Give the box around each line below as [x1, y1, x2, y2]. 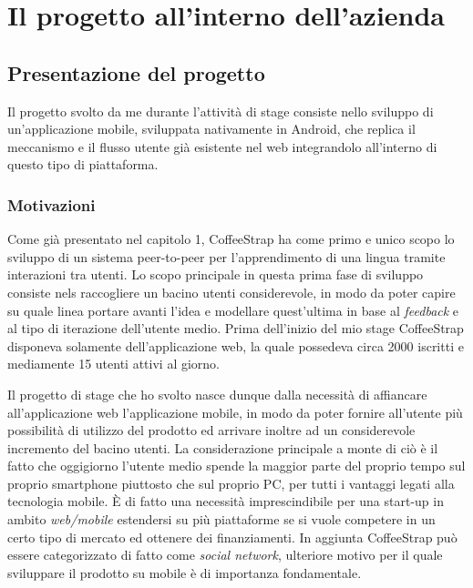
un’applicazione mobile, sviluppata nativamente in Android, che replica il [7, 119, 416, 138]
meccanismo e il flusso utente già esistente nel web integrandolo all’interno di [7, 137, 437, 156]
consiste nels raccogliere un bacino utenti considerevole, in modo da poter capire [7, 282, 456, 301]
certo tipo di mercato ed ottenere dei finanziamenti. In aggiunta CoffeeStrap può [7, 527, 458, 546]
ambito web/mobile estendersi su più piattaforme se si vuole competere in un [7, 510, 436, 529]
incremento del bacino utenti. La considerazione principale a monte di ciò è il [7, 438, 438, 457]
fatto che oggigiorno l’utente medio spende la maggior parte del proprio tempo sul [7, 456, 466, 475]
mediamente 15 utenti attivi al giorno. [7, 354, 220, 373]
